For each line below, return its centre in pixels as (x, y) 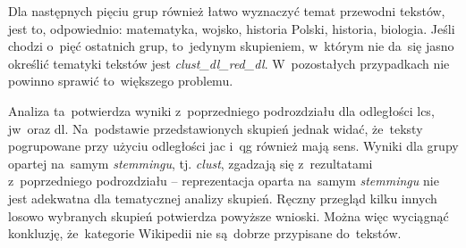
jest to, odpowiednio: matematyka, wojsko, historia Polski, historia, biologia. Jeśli (232, 28)
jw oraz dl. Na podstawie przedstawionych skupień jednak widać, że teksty (216, 128)
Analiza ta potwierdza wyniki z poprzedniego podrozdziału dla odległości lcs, (221, 110)
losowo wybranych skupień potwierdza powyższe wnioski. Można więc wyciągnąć (229, 215)
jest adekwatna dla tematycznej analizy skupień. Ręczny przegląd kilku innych (223, 198)
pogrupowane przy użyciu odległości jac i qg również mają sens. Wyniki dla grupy (233, 146)
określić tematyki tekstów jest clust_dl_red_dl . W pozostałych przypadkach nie (229, 63)
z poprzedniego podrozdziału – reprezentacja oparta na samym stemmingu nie (224, 181)
